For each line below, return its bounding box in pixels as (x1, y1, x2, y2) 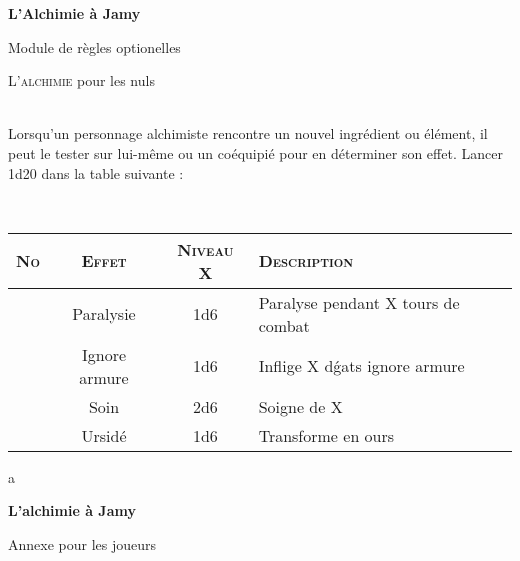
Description (258, 249, 354, 273)
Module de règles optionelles (8, 36, 181, 57)
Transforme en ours (258, 423, 395, 447)
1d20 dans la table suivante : (8, 162, 184, 183)
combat (258, 313, 310, 337)
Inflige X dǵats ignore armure (258, 354, 465, 378)
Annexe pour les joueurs (8, 533, 157, 554)
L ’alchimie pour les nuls (8, 70, 155, 91)
